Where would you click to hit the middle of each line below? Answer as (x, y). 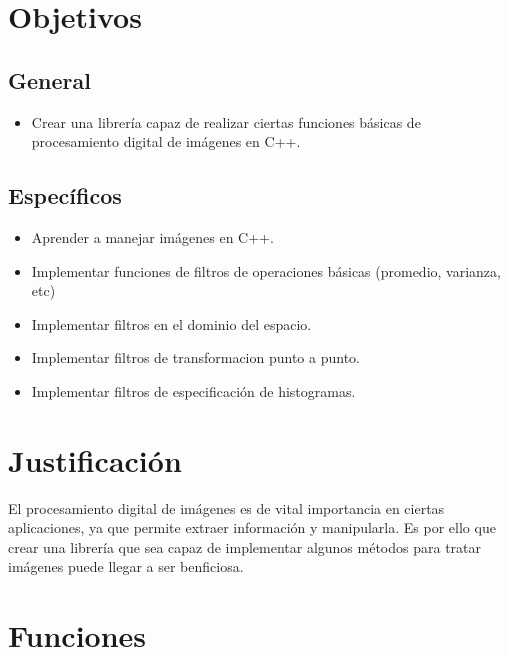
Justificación (95, 459)
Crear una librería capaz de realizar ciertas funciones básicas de (226, 121)
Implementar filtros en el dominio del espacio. (171, 323)
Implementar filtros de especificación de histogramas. (193, 390)
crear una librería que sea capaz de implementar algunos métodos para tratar (245, 546)
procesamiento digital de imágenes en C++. (166, 141)
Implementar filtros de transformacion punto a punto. (195, 357)
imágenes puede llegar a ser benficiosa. (126, 566)
